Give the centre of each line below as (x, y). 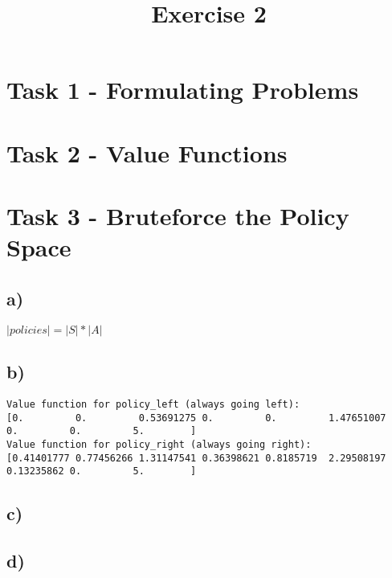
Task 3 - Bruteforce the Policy (178, 216)
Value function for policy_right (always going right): (159, 444)
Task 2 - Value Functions (147, 152)
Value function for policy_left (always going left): (153, 404)
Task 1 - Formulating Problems (183, 90)
